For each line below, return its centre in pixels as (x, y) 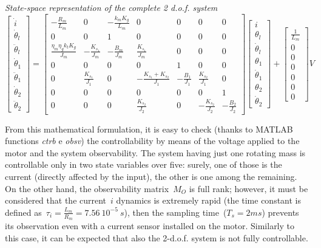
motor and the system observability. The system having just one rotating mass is (155, 152)
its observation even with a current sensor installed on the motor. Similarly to (150, 226)
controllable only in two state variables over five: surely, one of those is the (144, 164)
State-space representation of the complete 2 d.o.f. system (111, 7)
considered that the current (56, 200)
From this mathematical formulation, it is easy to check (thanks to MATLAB (149, 129)
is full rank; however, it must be (248, 188)
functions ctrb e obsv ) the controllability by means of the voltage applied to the (152, 141)
